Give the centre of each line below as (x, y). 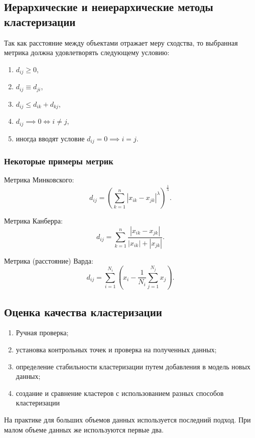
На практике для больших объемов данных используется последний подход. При (127, 419)
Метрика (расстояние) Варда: (49, 260)
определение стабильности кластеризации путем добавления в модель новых (133, 366)
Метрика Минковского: (39, 180)
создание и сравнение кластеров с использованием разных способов (120, 393)
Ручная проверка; (42, 333)
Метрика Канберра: (33, 221)
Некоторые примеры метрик (59, 161)
